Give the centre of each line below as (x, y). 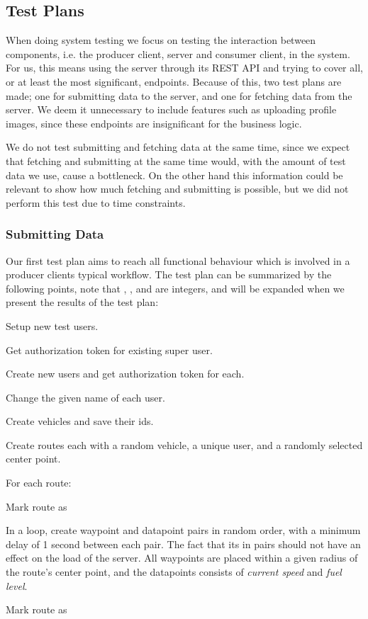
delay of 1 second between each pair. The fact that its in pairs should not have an (183, 544)
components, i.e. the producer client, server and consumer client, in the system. (178, 53)
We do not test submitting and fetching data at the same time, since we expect (178, 147)
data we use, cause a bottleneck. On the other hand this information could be (174, 175)
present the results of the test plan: (82, 302)
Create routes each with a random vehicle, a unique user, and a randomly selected (184, 444)
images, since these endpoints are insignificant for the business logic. (154, 123)
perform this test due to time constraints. (96, 202)
